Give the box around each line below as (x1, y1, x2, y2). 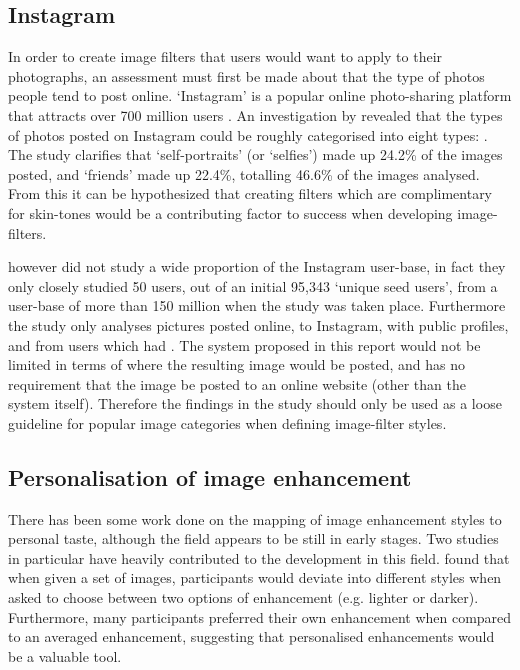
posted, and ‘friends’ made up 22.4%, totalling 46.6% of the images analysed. (8, 163, 480, 184)
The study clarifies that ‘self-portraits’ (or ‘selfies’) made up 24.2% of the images (8, 144, 503, 165)
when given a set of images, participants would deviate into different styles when (8, 567, 502, 588)
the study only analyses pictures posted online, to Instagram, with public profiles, (8, 314, 509, 335)
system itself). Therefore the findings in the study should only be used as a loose (8, 393, 502, 414)
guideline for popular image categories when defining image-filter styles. (8, 412, 447, 433)
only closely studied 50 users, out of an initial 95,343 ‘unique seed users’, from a (8, 275, 498, 296)
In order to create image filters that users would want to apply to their (8, 46, 443, 67)
